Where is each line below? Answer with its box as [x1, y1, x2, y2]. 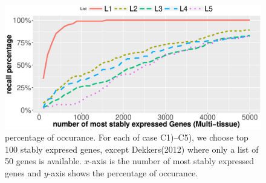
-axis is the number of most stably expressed [89, 155, 254, 167]
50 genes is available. [5, 155, 82, 167]
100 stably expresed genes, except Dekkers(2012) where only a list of [5, 142, 259, 155]
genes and [5, 166, 41, 179]
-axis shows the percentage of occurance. [48, 166, 198, 179]
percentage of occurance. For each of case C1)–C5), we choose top [5, 131, 248, 144]
